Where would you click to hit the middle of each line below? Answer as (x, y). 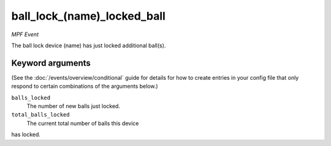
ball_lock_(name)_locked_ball (88, 16)
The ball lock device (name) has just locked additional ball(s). (89, 45)
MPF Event (25, 34)
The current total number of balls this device (83, 123)
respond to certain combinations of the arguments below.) (85, 86)
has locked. (26, 134)
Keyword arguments (51, 63)
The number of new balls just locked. (74, 106)
